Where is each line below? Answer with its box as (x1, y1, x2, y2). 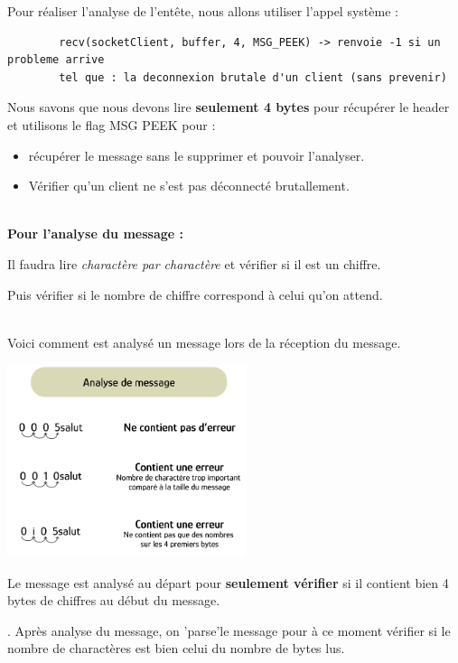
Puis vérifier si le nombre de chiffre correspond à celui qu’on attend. (7, 285, 383, 303)
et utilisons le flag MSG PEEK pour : (7, 115, 216, 134)
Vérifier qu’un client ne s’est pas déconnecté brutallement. (28, 176, 350, 195)
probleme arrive (7, 53, 105, 67)
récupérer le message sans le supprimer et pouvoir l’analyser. (28, 145, 365, 164)
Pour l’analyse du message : (7, 224, 183, 243)
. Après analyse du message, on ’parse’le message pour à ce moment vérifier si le (7, 621, 451, 640)
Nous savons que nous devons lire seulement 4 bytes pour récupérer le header (7, 98, 450, 117)
